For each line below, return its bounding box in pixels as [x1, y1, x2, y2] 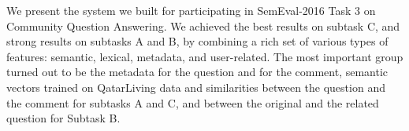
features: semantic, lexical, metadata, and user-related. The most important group [6, 48, 403, 64]
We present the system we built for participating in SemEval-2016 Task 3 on [6, 2, 376, 18]
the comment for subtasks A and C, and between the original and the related [6, 94, 379, 111]
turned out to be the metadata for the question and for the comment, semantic [6, 64, 389, 80]
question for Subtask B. [6, 110, 121, 126]
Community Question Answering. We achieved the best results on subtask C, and [6, 17, 400, 34]
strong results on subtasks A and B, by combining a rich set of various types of [6, 33, 389, 49]
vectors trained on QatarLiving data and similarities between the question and [6, 78, 385, 95]
